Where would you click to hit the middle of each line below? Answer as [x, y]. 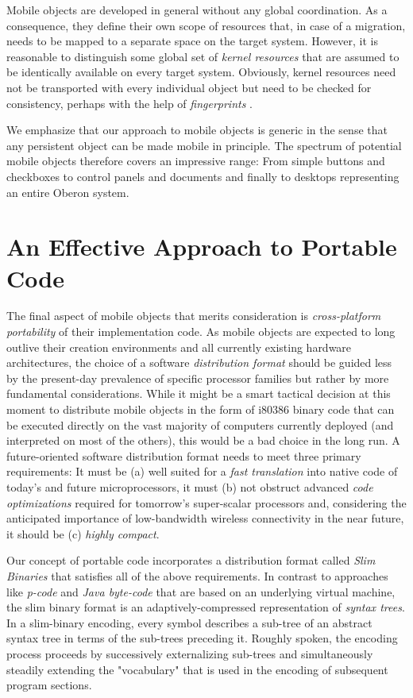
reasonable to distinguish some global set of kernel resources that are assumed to [203, 56]
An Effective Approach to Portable [202, 247]
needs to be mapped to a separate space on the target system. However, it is [192, 41]
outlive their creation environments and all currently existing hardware [179, 347]
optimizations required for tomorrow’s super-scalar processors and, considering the [206, 502]
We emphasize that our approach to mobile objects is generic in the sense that [197, 130]
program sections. [49, 685]
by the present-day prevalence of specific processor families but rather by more [198, 378]
